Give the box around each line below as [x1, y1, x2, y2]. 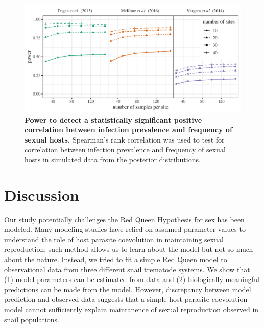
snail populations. [4, 314, 59, 324]
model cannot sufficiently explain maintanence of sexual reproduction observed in [4, 304, 259, 315]
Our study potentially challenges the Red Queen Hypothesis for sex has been [4, 214, 245, 224]
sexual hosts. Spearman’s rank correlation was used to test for [25, 134, 225, 145]
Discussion [4, 184, 79, 205]
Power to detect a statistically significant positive [25, 114, 202, 125]
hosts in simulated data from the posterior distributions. [25, 154, 201, 165]
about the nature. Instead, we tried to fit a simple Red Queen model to [4, 254, 227, 265]
